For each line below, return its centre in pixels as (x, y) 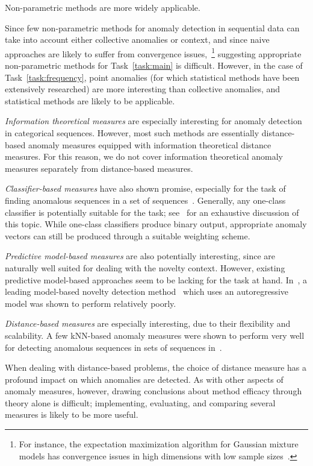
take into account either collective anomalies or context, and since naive (137, 39)
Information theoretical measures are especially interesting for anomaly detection (153, 121)
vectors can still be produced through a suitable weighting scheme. (128, 235)
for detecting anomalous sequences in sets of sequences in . (113, 347)
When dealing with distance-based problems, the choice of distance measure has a (156, 367)
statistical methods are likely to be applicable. (90, 100)
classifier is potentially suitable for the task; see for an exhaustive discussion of (152, 212)
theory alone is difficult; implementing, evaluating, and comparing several (140, 402)
